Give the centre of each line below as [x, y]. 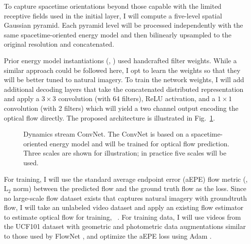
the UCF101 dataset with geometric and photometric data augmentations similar [125, 226]
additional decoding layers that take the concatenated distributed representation [124, 89]
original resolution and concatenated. [59, 44]
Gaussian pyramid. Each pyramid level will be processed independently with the [124, 25]
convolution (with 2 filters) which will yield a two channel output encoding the [121, 108]
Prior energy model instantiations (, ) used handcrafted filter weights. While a [120, 60]
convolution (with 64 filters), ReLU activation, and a [137, 98]
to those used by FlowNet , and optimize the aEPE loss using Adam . [108, 236]
